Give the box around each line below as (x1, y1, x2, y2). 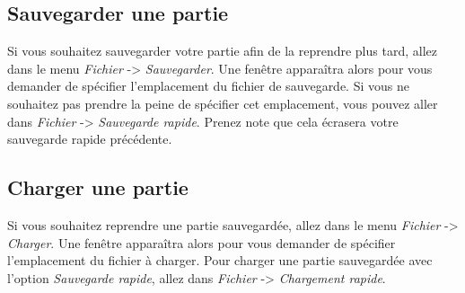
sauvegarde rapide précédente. (7, 129, 172, 148)
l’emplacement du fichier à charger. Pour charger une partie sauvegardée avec (7, 251, 433, 270)
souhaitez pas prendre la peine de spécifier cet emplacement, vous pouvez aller (7, 93, 438, 112)
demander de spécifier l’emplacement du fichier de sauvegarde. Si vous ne (7, 76, 409, 95)
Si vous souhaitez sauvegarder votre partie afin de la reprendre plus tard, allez (7, 41, 437, 60)
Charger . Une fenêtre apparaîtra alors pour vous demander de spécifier (7, 233, 396, 252)
